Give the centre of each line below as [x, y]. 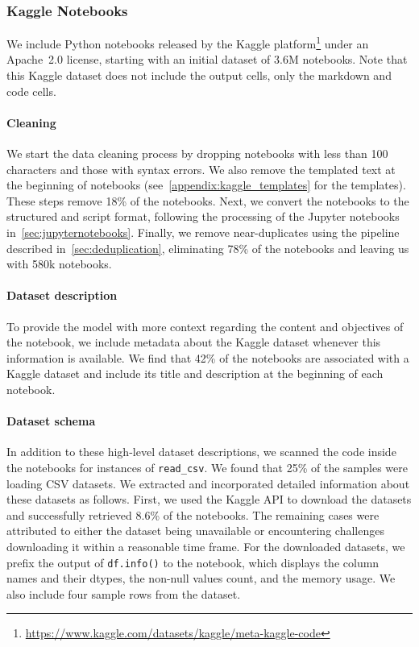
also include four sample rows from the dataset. [124, 593]
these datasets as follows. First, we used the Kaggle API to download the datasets [209, 499]
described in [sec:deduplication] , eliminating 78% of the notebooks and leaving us [208, 248]
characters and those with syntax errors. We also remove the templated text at [201, 169]
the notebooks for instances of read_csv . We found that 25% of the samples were [207, 467]
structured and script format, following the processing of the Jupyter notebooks [203, 216]
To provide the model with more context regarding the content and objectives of [205, 326]
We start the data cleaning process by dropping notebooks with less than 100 [197, 153]
